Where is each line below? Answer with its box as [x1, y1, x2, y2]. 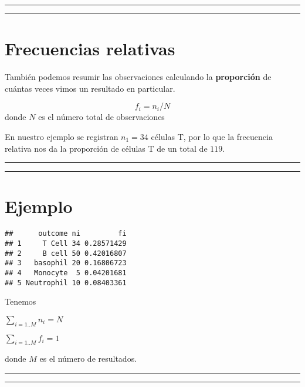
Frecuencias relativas [5, 36, 175, 61]
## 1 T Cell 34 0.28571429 [5, 239, 127, 248]
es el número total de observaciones [38, 111, 165, 123]
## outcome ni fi [5, 229, 127, 238]
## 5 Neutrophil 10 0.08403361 [5, 278, 127, 287]
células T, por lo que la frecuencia [151, 130, 273, 142]
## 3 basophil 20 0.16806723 [5, 259, 127, 268]
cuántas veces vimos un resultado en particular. [5, 82, 175, 94]
